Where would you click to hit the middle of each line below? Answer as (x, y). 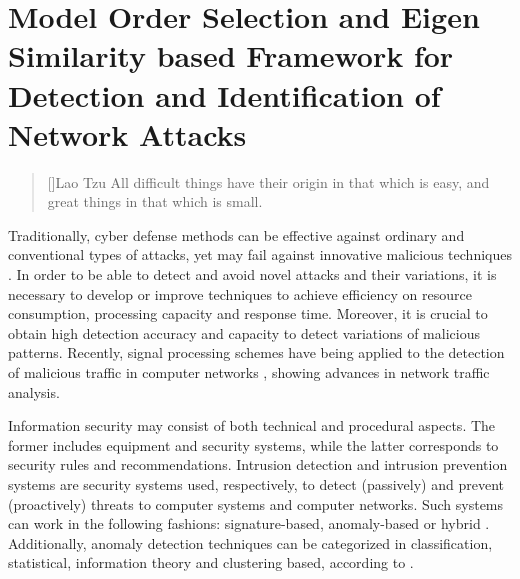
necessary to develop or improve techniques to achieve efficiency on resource (240, 293)
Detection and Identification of (224, 94)
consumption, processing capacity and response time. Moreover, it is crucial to (248, 313)
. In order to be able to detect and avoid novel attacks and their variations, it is (252, 274)
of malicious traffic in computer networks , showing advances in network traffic (249, 372)
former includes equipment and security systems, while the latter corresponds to (253, 444)
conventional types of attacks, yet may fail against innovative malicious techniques (260, 254)
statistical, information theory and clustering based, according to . (211, 562)
